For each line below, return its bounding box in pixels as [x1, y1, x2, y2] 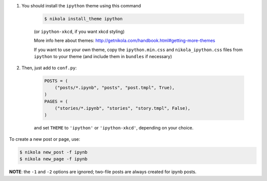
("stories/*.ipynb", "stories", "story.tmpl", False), [54, 106, 190, 111]
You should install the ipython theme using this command [21, 3, 141, 8]
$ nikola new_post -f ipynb [19, 149, 88, 155]
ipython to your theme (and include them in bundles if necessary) [34, 54, 173, 60]
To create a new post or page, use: [9, 136, 81, 142]
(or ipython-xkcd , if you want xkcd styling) [34, 29, 125, 34]
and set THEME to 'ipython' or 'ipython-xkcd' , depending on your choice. [34, 125, 194, 131]
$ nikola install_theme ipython [44, 16, 123, 22]
